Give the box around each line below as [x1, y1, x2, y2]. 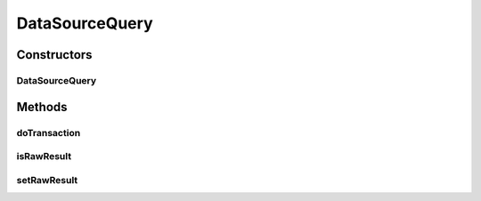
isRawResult [16, 150, 71, 163]
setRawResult [16, 173, 78, 186]
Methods [16, 99, 68, 115]
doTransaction [16, 126, 81, 139]
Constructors [16, 47, 93, 62]
